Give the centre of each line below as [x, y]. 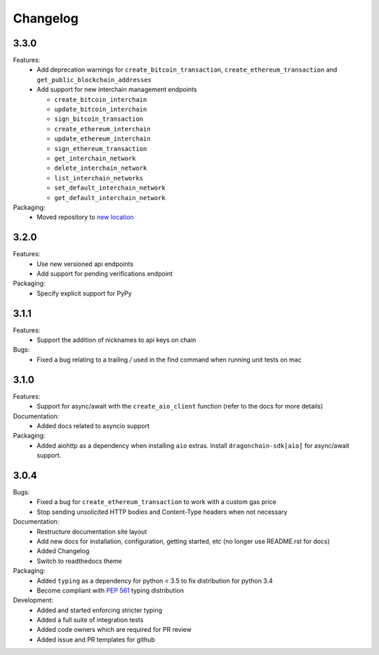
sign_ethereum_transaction [101, 148]
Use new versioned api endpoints [85, 264]
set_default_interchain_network [110, 188]
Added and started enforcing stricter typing [100, 610]
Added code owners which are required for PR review [114, 630]
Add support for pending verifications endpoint [105, 273]
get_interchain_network [95, 158]
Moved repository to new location [85, 217]
